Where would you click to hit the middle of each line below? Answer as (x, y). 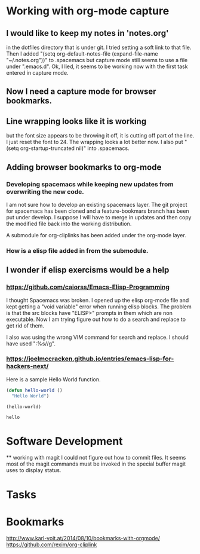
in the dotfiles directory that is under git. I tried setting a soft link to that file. (99, 47)
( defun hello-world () (34, 390)
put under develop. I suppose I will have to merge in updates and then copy (99, 217)
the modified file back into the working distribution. (69, 224)
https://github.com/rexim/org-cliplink (52, 544)
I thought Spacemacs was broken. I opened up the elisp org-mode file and (98, 300)
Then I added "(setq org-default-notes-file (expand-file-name (82, 54)
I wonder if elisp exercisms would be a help (88, 270)
